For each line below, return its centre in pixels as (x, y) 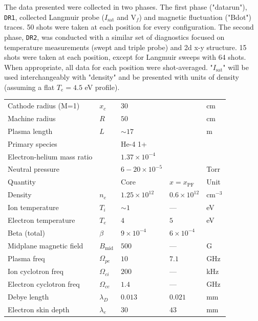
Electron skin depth (39, 309)
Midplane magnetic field (46, 245)
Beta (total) (26, 232)
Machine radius (32, 118)
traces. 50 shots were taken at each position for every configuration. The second (129, 27)
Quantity (22, 182)
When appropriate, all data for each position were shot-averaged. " (109, 67)
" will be (236, 67)
